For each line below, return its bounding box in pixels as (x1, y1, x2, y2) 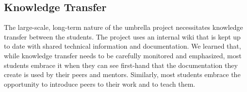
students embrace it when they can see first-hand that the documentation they (4, 60, 238, 70)
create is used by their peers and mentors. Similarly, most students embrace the (4, 69, 241, 79)
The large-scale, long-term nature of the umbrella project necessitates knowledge (4, 22, 243, 32)
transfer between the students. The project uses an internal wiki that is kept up (4, 31, 241, 41)
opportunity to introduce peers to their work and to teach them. (4, 79, 196, 89)
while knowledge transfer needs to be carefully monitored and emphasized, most (4, 50, 242, 60)
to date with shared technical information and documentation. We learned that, (4, 41, 241, 51)
